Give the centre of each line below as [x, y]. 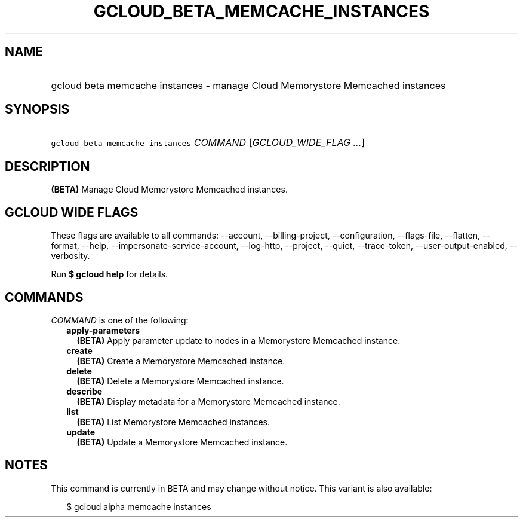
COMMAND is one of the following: [120, 320]
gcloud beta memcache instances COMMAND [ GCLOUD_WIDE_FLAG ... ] [208, 143]
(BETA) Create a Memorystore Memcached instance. [181, 361]
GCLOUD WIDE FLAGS [72, 212]
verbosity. [70, 256]
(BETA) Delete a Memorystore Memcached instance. [180, 381]
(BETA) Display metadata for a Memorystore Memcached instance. [208, 401]
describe [84, 391]
